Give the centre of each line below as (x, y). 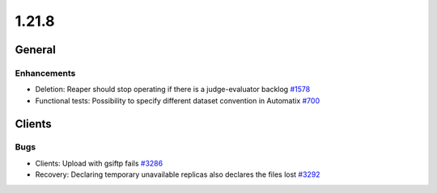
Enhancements (45, 73)
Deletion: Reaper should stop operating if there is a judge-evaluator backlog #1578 (173, 90)
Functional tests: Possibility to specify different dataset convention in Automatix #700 (177, 100)
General (36, 50)
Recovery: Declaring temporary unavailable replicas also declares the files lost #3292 (178, 174)
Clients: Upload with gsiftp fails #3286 (99, 163)
